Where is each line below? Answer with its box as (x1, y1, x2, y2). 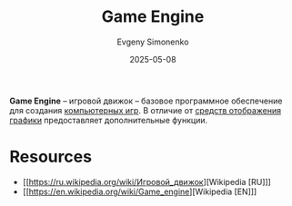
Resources (9, 147, 93, 167)
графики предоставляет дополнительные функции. (9, 114, 207, 125)
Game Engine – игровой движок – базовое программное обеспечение (9, 95, 283, 106)
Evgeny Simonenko (116, 36, 189, 47)
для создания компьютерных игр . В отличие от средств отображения (9, 104, 282, 115)
